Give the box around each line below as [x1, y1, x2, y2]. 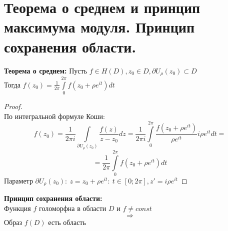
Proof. [4, 101, 22, 111]
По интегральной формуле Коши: [4, 110, 105, 121]
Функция [4, 202, 31, 213]
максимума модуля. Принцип [4, 16, 195, 37]
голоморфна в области [38, 202, 106, 213]
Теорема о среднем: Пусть [4, 65, 87, 75]
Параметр [4, 175, 33, 185]
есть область [48, 216, 86, 227]
